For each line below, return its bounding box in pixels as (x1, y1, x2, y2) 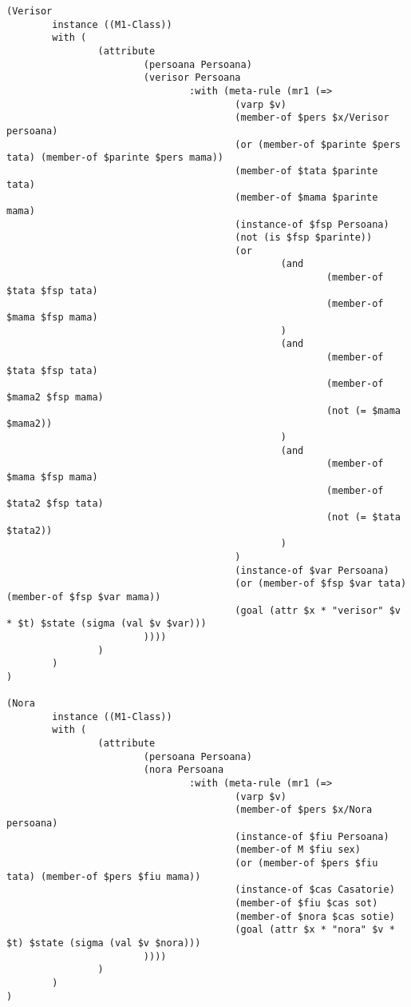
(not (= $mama (326, 404, 401, 416)
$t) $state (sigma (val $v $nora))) (6, 937, 201, 949)
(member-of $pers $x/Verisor (235, 112, 389, 124)
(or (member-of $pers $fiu (235, 858, 378, 869)
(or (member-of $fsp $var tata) (235, 578, 407, 590)
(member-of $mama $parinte (235, 192, 378, 204)
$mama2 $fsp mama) (6, 392, 104, 404)
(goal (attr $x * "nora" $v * (235, 924, 395, 936)
